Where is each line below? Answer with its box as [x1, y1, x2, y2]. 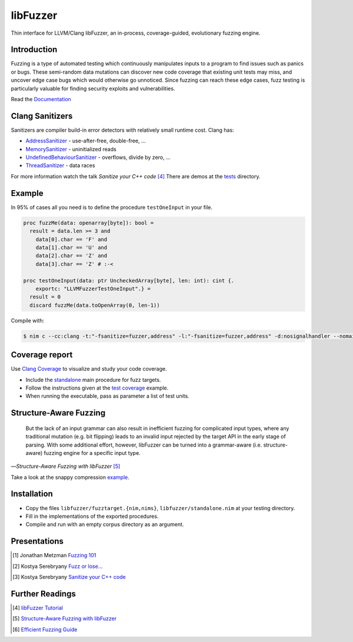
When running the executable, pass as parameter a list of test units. [25, 392, 189, 400]
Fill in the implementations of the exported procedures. [25, 513, 159, 520]
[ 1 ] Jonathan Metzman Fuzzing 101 [12, 552, 96, 559]
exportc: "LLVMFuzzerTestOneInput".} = [35, 285, 151, 292]
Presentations [11, 536, 64, 547]
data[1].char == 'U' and [35, 244, 108, 251]
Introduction [11, 45, 58, 55]
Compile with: [11, 317, 45, 324]
